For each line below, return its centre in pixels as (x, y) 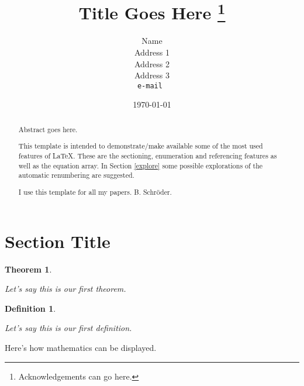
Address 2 (152, 63)
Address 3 (152, 75)
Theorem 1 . (28, 269)
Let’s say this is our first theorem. (65, 289)
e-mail (150, 86)
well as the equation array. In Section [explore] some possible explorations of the (141, 165)
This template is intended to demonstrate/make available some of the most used (141, 146)
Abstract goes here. (48, 129)
